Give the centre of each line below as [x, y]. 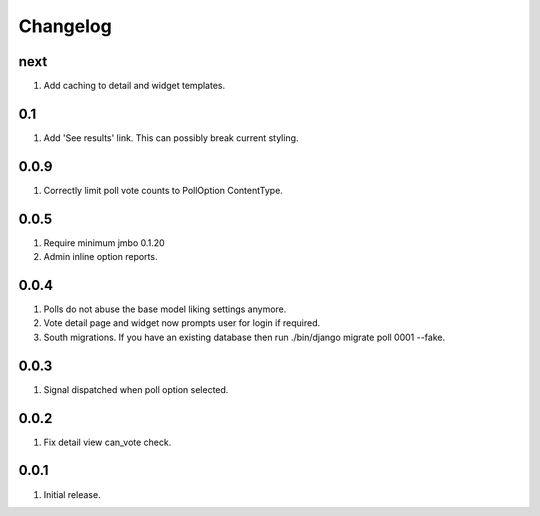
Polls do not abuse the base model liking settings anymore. [165, 309]
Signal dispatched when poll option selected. [136, 389]
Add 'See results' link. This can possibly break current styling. [171, 137]
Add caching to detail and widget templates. [134, 86]
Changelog [65, 26]
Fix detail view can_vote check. [107, 442]
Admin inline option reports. [100, 257]
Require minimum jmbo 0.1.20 [104, 242]
